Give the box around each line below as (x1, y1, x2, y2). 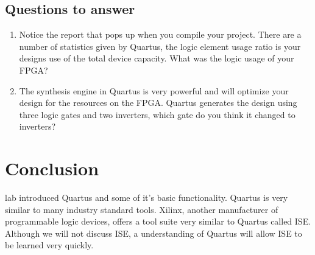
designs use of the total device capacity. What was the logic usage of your (19, 52, 294, 65)
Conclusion (5, 156, 99, 181)
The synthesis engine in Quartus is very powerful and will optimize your (19, 84, 289, 97)
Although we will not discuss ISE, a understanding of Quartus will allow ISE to (5, 226, 302, 239)
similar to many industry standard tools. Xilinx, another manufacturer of (5, 203, 278, 215)
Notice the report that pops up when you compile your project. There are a (19, 28, 302, 41)
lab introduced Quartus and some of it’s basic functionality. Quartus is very (5, 191, 288, 204)
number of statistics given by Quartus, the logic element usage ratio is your (19, 40, 301, 52)
